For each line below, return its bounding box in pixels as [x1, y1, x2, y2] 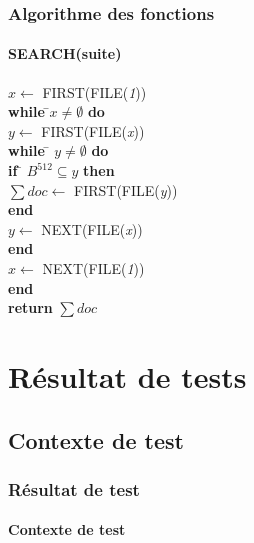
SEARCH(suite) [8, 43, 122, 64]
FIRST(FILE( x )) [41, 120, 145, 141]
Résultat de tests [8, 355, 247, 396]
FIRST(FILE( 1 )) [42, 81, 147, 102]
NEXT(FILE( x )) [41, 218, 143, 239]
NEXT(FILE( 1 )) [42, 257, 145, 278]
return [8, 297, 53, 318]
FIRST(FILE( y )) [73, 179, 178, 200]
